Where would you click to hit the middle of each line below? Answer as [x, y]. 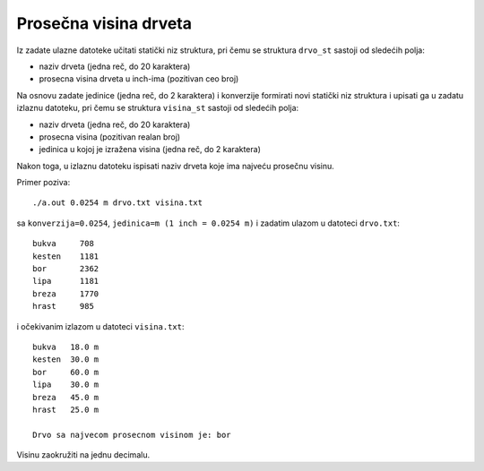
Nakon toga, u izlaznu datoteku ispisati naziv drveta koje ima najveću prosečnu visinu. [176, 166]
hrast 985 [63, 306]
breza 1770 [66, 294]
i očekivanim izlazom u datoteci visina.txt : [100, 326]
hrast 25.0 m [66, 409]
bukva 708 [63, 244]
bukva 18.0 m [66, 347]
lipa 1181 [66, 281]
